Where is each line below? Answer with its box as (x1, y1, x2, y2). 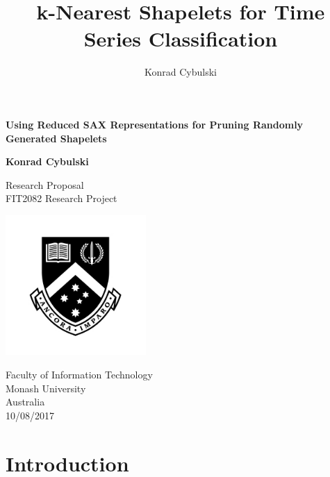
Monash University (6, 380, 86, 395)
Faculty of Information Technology (6, 367, 153, 382)
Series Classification (83, 24, 278, 53)
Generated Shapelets (6, 131, 107, 145)
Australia (6, 394, 45, 409)
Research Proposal (6, 177, 84, 192)
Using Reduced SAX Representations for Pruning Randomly (6, 117, 304, 131)
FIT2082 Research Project (6, 191, 117, 206)
